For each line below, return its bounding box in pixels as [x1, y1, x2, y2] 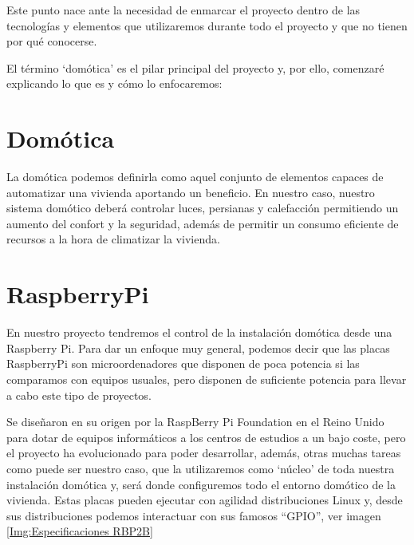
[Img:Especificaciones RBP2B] [6, 523, 153, 539]
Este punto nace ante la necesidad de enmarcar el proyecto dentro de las [6, 2, 361, 18]
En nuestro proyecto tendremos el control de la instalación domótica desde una [6, 324, 392, 341]
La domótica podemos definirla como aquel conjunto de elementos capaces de [6, 168, 384, 185]
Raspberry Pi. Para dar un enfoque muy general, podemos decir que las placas [6, 339, 390, 356]
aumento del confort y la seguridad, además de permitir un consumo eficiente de [6, 215, 399, 231]
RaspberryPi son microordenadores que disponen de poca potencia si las [6, 355, 360, 372]
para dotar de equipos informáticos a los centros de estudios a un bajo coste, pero [6, 428, 406, 445]
